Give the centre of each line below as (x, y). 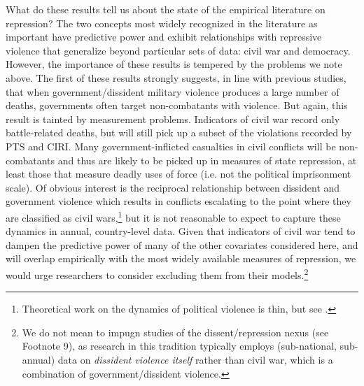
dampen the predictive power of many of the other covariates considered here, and (182, 244)
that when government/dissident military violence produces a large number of (173, 91)
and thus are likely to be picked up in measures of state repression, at (207, 160)
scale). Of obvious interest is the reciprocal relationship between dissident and (173, 187)
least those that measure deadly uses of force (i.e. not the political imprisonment (178, 174)
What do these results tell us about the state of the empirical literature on (166, 9)
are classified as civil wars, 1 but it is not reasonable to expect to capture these (173, 216)
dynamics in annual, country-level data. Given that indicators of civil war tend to (181, 231)
